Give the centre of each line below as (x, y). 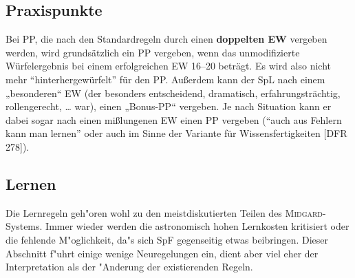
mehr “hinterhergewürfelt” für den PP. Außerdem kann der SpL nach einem (165, 79)
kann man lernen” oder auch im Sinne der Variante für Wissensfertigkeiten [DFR (176, 133)
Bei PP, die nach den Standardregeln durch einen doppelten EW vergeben (166, 39)
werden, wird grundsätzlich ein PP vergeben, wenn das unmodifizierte (153, 52)
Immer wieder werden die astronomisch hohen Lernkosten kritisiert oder (197, 226)
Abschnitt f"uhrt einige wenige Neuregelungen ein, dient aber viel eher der (162, 253)
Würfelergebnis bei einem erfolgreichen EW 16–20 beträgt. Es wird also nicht (168, 66)
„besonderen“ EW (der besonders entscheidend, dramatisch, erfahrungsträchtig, (173, 93)
